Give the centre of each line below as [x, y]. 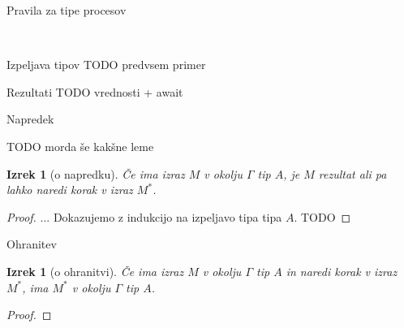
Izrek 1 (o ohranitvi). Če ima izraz [95, 271]
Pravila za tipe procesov [67, 10]
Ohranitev [32, 244]
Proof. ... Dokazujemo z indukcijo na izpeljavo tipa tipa [144, 216]
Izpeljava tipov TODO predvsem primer [106, 65]
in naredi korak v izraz [342, 271]
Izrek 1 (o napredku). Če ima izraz [96, 173]
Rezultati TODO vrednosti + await [95, 91]
